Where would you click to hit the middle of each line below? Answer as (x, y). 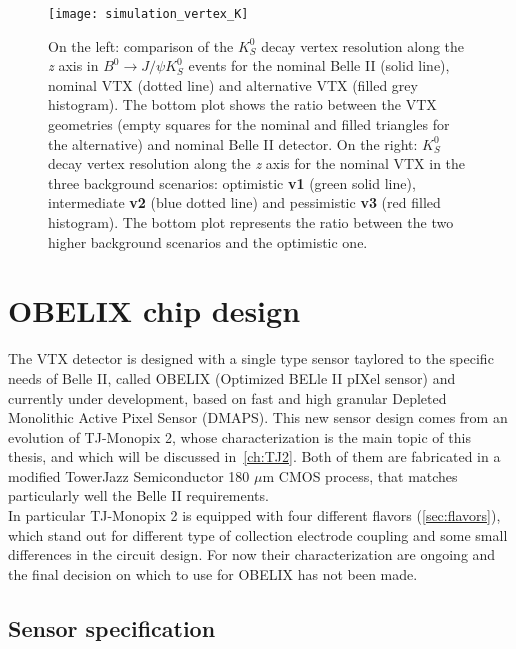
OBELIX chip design (154, 310)
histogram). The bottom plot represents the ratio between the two (251, 222)
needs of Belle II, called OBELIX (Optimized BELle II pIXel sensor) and (232, 377)
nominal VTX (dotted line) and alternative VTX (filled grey (233, 84)
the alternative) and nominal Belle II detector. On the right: (233, 143)
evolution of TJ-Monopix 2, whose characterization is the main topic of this (239, 436)
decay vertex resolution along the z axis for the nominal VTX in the (257, 163)
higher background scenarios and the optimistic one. (208, 241)
